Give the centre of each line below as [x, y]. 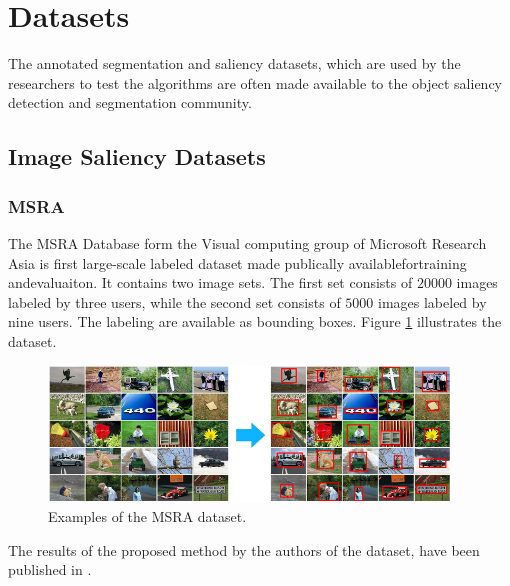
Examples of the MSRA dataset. [147, 515]
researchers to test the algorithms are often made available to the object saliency [255, 82]
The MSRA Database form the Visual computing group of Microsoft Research [247, 242]
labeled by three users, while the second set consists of [174, 301]
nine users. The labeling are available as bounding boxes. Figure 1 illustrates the [255, 321]
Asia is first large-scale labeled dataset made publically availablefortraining [237, 262]
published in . [50, 569]
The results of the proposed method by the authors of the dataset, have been [244, 549]
